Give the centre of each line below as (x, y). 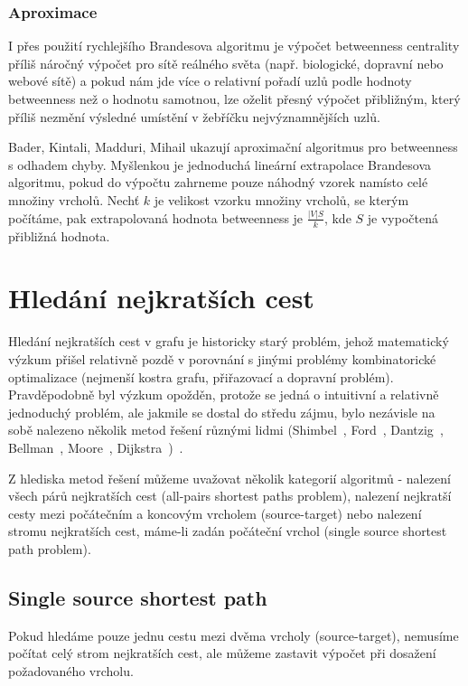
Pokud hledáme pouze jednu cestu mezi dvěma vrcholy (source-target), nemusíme (234, 635)
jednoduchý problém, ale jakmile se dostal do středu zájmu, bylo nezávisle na (222, 412)
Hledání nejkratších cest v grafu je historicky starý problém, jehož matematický (229, 341)
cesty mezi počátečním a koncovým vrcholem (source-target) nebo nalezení (215, 513)
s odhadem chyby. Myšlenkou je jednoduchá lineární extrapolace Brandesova (220, 164)
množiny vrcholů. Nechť (74, 199)
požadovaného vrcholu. (71, 670)
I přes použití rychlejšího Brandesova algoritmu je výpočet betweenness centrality (234, 46)
